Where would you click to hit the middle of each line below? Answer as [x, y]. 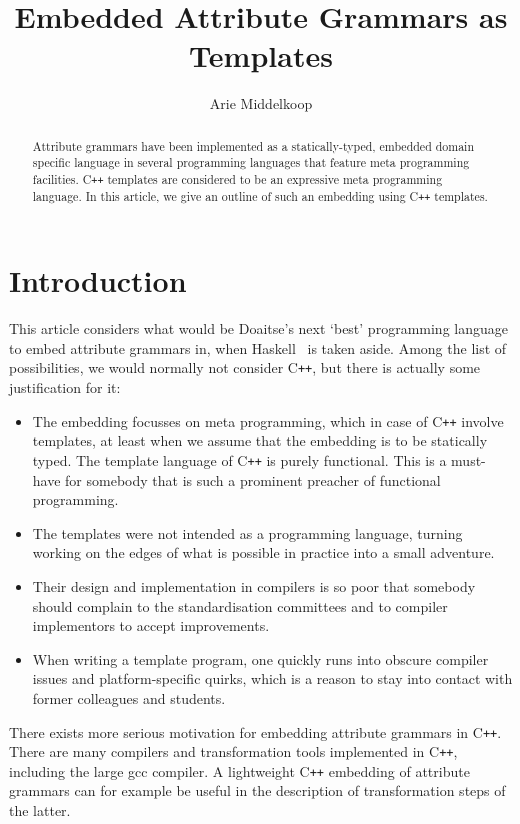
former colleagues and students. [129, 697]
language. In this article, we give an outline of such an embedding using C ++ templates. [260, 196]
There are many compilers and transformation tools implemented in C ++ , [233, 751]
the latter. [40, 810]
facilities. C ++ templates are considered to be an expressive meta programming [237, 179]
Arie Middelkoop [261, 103]
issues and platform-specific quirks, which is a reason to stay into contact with [272, 678]
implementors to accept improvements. [151, 625]
